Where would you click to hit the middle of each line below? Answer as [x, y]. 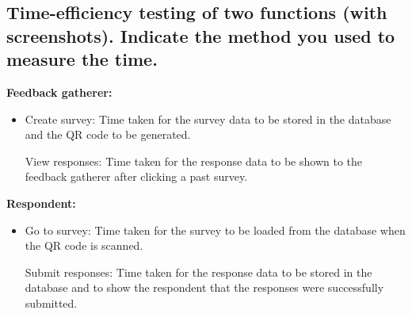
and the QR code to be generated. [108, 134]
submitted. [51, 303]
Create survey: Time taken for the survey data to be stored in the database [208, 119]
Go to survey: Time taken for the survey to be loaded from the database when [215, 230]
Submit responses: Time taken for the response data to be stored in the [198, 272]
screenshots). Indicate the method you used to [201, 35]
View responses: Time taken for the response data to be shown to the [193, 161]
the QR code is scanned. [84, 245]
